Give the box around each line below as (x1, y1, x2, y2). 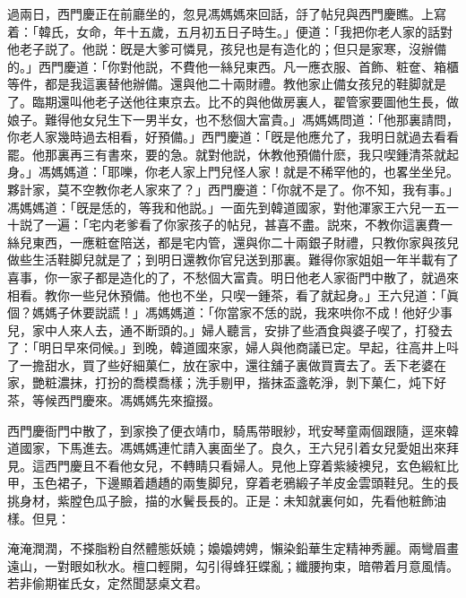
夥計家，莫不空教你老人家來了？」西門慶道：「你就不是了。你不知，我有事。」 (7, 179, 459, 198)
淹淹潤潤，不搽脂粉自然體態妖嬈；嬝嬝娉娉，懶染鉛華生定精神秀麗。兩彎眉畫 (7, 539, 459, 558)
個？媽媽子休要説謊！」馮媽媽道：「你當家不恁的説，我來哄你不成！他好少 (7, 303, 440, 322)
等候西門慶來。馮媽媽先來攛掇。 (31, 391, 220, 410)
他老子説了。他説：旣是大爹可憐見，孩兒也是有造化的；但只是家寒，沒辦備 (7, 39, 446, 58)
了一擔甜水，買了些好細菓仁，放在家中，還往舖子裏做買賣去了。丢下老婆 (7, 355, 434, 374)
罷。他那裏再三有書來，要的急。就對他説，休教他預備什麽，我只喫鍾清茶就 (7, 144, 446, 163)
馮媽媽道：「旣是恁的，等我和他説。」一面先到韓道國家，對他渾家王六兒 (7, 197, 421, 216)
